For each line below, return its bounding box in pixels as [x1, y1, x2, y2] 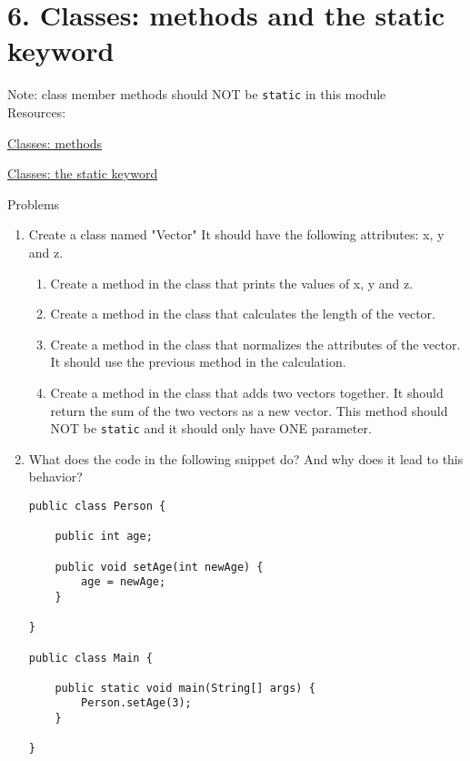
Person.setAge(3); [81, 696, 192, 710]
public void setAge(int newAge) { [55, 560, 264, 573]
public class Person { [28, 499, 166, 512]
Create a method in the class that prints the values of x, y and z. [50, 273, 414, 292]
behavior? [28, 467, 83, 486]
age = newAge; [81, 575, 166, 589]
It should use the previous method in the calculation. [50, 352, 346, 371]
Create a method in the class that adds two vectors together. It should [50, 382, 444, 401]
